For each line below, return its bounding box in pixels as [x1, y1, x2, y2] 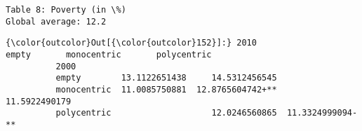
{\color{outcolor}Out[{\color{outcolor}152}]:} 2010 [6, 38, 257, 48]
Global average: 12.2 [6, 16, 107, 27]
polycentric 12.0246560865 [55, 108, 277, 118]
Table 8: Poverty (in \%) [6, 5, 126, 15]
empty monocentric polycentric [6, 49, 212, 60]
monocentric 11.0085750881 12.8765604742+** [55, 84, 277, 95]
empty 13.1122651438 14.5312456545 [55, 73, 277, 83]
